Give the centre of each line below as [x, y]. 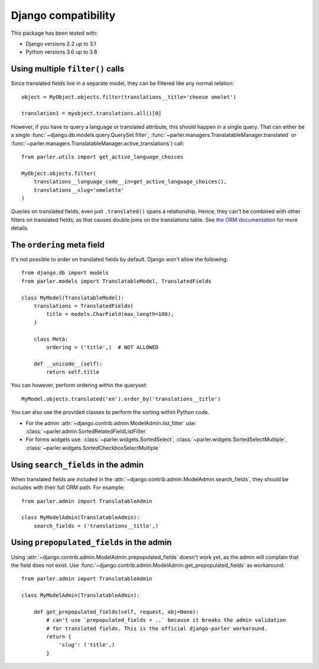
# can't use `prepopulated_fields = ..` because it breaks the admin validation [166, 620]
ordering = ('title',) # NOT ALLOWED [102, 347]
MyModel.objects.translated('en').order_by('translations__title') [121, 399]
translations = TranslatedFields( [84, 306]
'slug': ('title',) [87, 645]
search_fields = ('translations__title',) [96, 526]
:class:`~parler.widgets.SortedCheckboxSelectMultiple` [93, 448]
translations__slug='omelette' [79, 190]
